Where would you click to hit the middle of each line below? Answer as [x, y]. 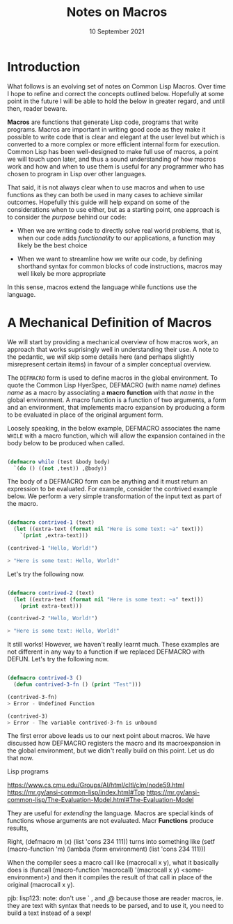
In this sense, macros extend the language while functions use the [102, 287]
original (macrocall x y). [41, 885]
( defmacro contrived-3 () [45, 678]
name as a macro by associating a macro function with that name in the [111, 392]
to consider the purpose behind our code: [67, 217]
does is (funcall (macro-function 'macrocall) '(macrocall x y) [93, 870]
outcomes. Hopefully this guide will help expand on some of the [98, 202]
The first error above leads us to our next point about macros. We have [109, 736]
